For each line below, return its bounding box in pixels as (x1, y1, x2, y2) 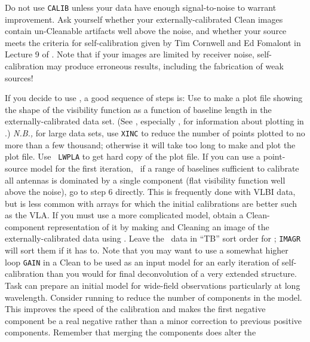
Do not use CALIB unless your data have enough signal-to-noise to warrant (5, 1, 277, 13)
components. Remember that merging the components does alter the (5, 326, 256, 338)
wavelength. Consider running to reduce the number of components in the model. (5, 291, 302, 303)
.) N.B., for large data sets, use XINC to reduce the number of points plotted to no (5, 127, 305, 139)
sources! (5, 71, 33, 84)
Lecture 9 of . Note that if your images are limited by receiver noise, (5, 48, 254, 60)
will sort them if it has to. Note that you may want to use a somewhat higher (5, 244, 288, 256)
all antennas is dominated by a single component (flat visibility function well (5, 173, 286, 186)
